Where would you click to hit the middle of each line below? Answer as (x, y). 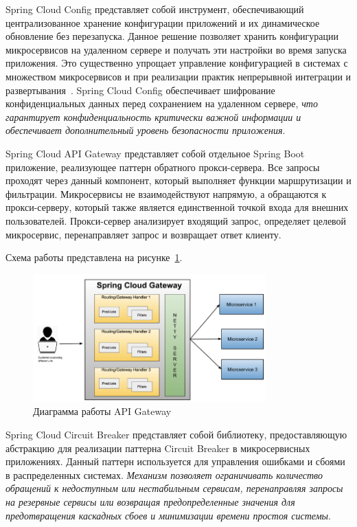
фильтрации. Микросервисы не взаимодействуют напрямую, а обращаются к (166, 193)
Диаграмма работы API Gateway (102, 411)
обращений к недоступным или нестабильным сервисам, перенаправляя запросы (174, 488)
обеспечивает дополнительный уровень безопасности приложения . (146, 130)
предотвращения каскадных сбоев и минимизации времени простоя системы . (169, 515)
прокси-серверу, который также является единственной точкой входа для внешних (177, 207)
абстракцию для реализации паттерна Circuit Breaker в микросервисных (158, 448)
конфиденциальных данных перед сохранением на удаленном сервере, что (162, 103)
